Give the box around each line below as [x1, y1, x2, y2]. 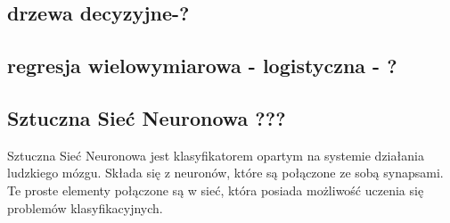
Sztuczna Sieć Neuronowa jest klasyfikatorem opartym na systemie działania [7, 145, 424, 164]
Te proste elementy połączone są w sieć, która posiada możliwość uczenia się [7, 180, 424, 199]
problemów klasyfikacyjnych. [7, 198, 163, 217]
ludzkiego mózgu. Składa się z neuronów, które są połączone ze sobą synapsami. [7, 163, 444, 182]
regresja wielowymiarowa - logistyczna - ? [7, 52, 397, 79]
